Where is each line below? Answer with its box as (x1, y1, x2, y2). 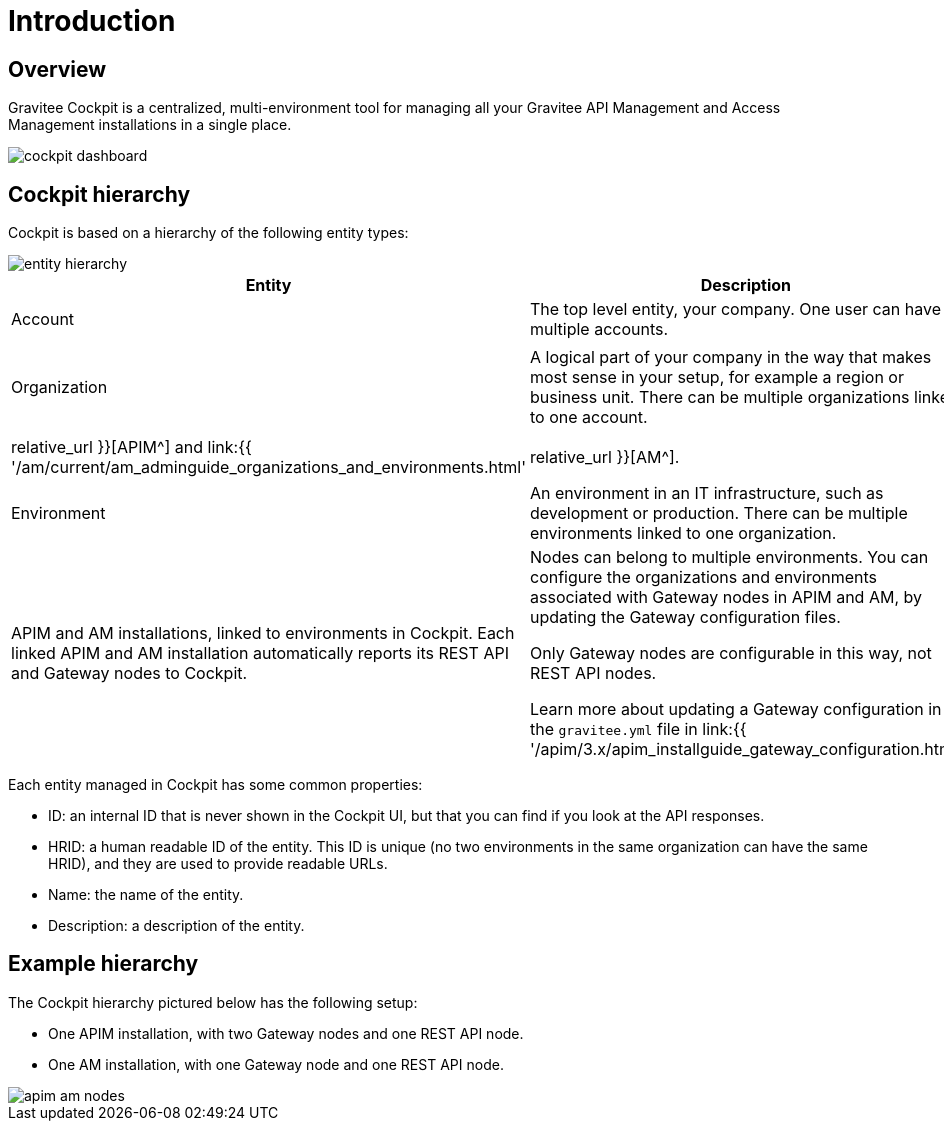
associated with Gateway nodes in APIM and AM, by (530, 587, 922, 608)
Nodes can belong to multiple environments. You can (530, 547, 929, 568)
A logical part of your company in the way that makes (530, 346, 932, 367)
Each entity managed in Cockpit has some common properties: (8, 776, 423, 794)
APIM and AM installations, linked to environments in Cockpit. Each (11, 623, 515, 644)
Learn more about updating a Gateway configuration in (530, 699, 942, 720)
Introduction (8, 4, 176, 38)
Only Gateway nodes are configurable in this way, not (530, 643, 932, 664)
